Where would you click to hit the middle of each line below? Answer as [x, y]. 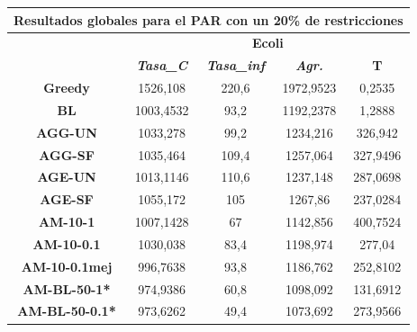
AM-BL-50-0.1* [67, 311]
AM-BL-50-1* [67, 288]
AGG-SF [67, 154]
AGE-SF [67, 199]
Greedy [67, 88]
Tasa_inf [236, 65]
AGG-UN [67, 132]
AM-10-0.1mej [67, 266]
